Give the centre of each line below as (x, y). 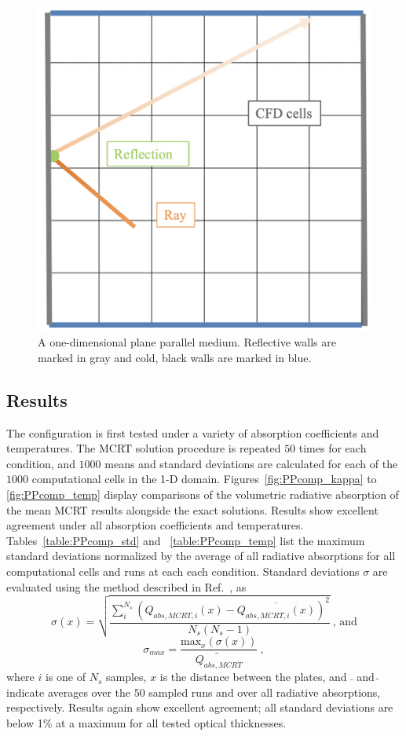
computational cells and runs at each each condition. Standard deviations (183, 571)
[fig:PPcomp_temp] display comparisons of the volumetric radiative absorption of (203, 494)
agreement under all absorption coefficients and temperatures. (155, 525)
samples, (126, 677)
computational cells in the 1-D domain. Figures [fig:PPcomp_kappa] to (204, 479)
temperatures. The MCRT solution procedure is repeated (144, 448)
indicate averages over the (69, 692)
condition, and (41, 463)
